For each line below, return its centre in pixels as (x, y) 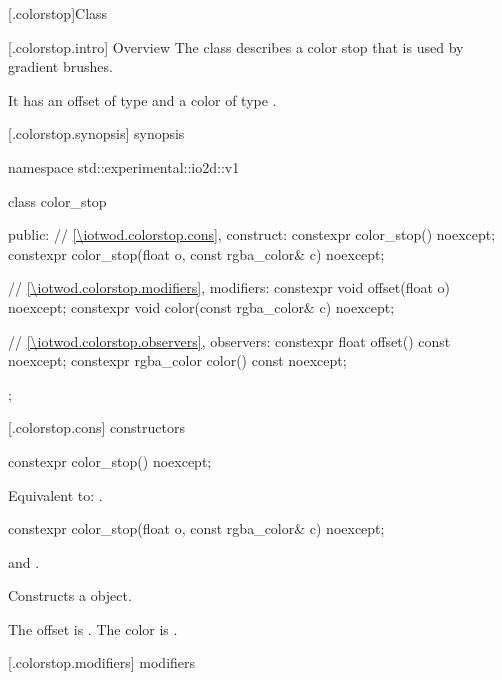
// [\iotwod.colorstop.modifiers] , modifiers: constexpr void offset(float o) (229, 287)
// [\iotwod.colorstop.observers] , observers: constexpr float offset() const (229, 340)
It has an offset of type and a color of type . (142, 99)
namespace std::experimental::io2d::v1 (124, 166)
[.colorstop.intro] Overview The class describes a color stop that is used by (236, 46)
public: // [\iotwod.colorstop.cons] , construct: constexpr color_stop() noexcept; (252, 234)
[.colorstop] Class (58, 13)
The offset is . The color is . (93, 628)
